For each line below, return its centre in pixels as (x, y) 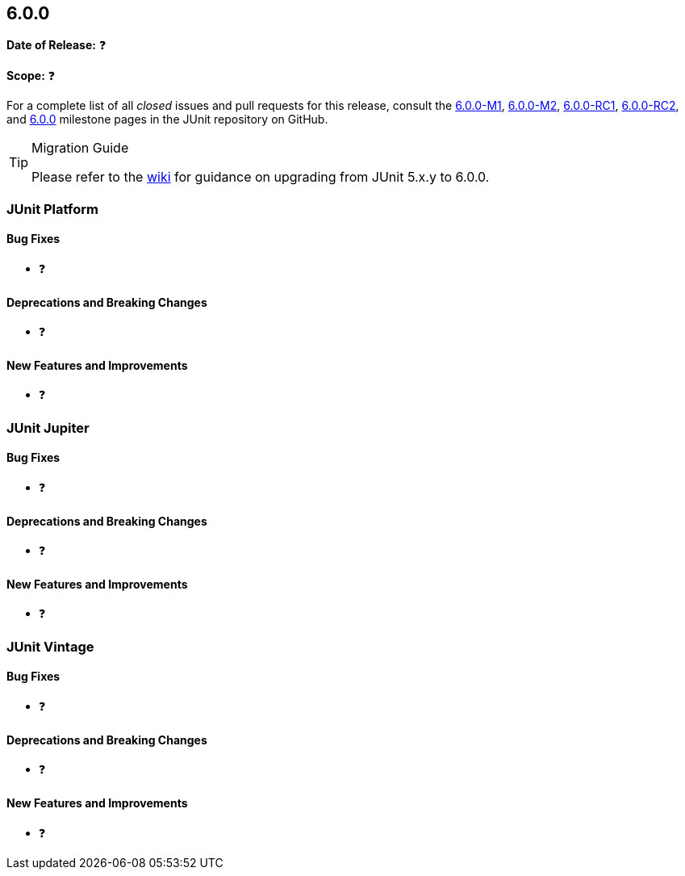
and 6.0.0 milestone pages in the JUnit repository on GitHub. (167, 119)
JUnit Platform (52, 209)
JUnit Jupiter (48, 428)
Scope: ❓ (31, 76)
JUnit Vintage (50, 646)
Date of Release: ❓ (56, 45)
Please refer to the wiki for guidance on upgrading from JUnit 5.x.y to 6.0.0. (261, 177)
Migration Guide (80, 148)
